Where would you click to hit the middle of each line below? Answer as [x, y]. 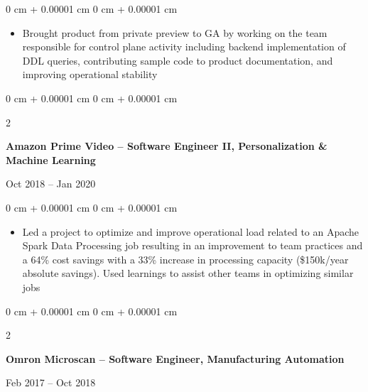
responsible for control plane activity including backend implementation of [184, 47]
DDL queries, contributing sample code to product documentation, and [178, 60]
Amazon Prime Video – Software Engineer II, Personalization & [167, 146]
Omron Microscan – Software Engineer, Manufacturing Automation [175, 358]
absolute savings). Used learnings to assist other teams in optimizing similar [188, 273]
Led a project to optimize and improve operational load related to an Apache [191, 231]
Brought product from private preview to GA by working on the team [175, 32]
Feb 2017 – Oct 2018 [51, 382]
